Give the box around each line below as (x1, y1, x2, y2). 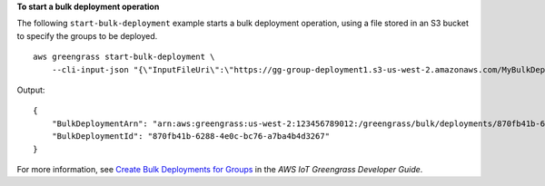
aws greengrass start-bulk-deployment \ (33, 52, 215, 63)
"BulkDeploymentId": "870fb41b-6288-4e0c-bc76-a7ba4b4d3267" (51, 132, 331, 142)
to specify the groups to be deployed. (16, 30, 158, 41)
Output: (16, 84, 45, 95)
